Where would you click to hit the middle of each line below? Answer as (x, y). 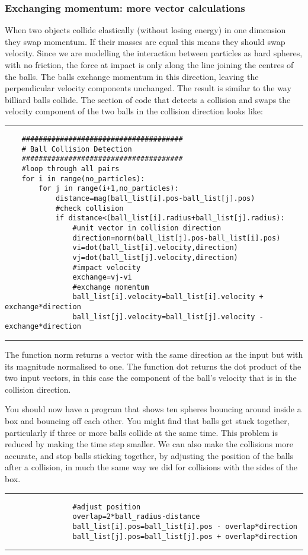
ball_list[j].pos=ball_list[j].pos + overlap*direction (185, 536)
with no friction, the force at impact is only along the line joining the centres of (149, 65)
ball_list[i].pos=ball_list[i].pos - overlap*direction (185, 526)
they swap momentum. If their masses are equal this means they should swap (145, 41)
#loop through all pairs (70, 169)
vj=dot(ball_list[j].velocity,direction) (155, 257)
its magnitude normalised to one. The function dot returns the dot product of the (153, 366)
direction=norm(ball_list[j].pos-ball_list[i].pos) (177, 238)
